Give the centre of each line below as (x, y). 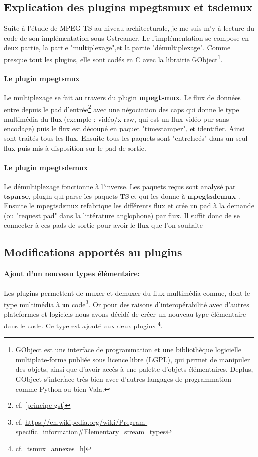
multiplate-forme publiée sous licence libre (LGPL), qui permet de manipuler (133, 359)
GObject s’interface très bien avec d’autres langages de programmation (123, 379)
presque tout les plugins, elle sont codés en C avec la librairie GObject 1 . (113, 58)
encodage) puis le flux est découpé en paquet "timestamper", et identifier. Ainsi (124, 128)
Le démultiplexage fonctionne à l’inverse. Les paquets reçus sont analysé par (120, 186)
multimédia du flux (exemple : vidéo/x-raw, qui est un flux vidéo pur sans (117, 118)
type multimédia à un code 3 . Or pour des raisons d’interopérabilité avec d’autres (127, 303)
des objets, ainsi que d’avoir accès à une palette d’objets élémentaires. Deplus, (134, 369)
